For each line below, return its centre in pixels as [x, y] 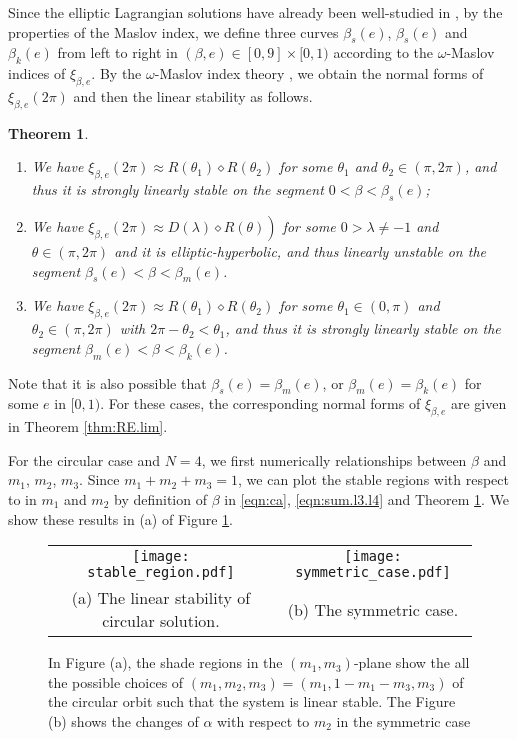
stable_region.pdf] [161, 572]
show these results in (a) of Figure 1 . [120, 518]
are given [478, 403]
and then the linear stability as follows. [193, 95]
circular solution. [161, 621]
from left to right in [117, 52]
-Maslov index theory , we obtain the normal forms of [319, 73]
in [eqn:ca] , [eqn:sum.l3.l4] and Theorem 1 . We [367, 498]
